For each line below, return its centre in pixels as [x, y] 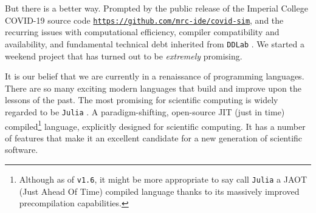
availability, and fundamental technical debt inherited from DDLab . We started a [155, 43]
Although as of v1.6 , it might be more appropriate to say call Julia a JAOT [163, 179]
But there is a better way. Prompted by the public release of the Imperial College [156, 8]
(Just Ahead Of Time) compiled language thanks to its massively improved [159, 191]
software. [22, 150]
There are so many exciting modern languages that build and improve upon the [153, 88]
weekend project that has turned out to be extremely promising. [124, 56]
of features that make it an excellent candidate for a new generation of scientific [154, 137]
